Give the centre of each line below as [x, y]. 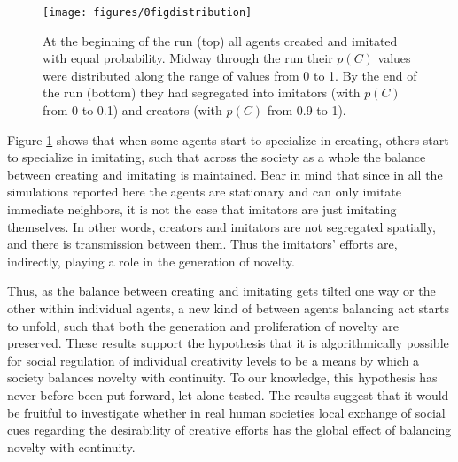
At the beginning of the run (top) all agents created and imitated [220, 40]
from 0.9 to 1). [307, 110]
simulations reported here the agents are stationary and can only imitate [205, 192]
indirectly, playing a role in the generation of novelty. [151, 261]
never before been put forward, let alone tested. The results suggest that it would [228, 394]
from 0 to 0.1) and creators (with [132, 110]
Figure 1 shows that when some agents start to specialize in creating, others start [228, 139]
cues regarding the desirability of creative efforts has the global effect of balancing [229, 430]
